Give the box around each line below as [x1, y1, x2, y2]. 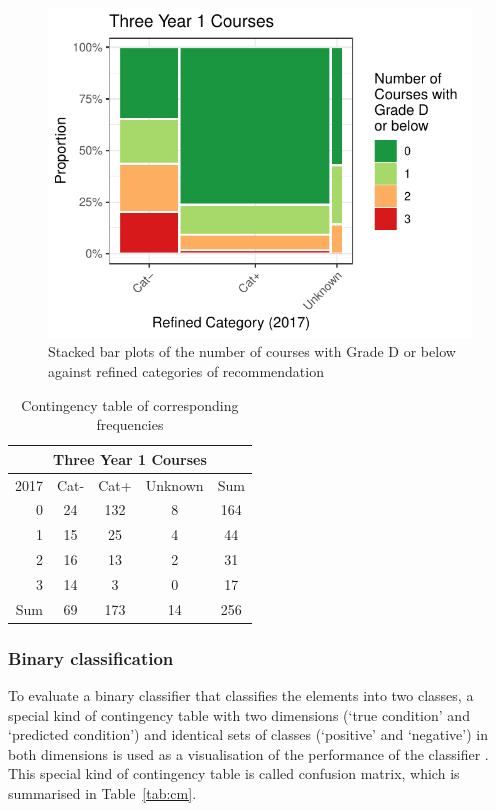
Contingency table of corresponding [21, 394, 239, 415]
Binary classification [8, 645, 174, 670]
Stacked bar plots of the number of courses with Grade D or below [48, 341, 456, 362]
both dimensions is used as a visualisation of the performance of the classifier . [8, 743, 489, 764]
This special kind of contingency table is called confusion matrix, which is [8, 763, 460, 784]
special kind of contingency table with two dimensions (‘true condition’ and [8, 704, 470, 725]
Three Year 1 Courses [53, 448, 207, 469]
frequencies [96, 414, 164, 435]
